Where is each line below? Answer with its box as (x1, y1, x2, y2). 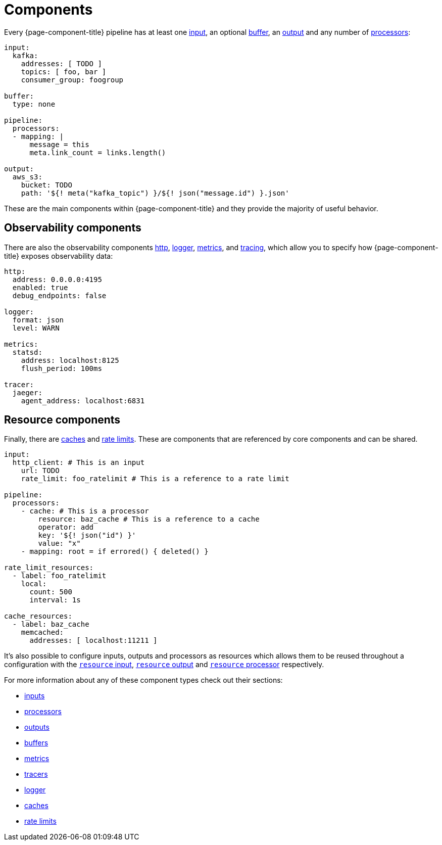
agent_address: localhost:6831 (21, 396, 145, 405)
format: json (12, 315, 64, 324)
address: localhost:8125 (21, 356, 119, 364)
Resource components (4, 413, 121, 427)
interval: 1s (29, 596, 81, 604)
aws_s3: (12, 172, 42, 181)
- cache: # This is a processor (21, 507, 149, 515)
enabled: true (12, 283, 68, 292)
